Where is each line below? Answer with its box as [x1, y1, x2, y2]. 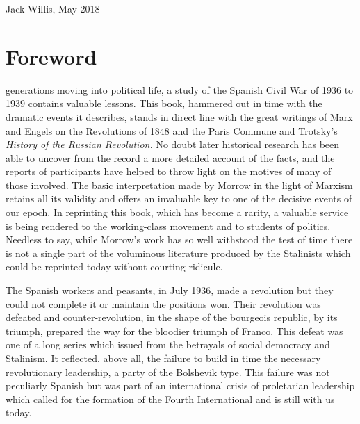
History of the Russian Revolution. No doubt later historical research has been [6, 137, 340, 152]
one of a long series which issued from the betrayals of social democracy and [6, 337, 330, 352]
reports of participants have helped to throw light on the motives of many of [6, 164, 332, 179]
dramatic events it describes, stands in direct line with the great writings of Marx [6, 109, 353, 124]
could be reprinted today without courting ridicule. [6, 259, 223, 274]
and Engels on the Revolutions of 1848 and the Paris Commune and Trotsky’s [6, 123, 338, 138]
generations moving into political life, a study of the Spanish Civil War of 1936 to [6, 82, 354, 97]
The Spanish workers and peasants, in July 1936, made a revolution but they [6, 283, 334, 297]
